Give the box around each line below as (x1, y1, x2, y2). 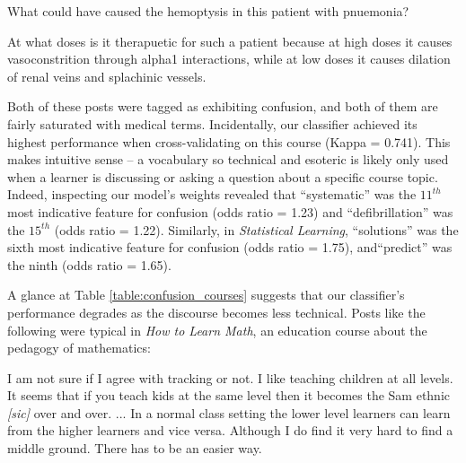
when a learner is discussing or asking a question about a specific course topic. (7, 167, 438, 186)
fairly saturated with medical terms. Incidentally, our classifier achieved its (7, 114, 418, 133)
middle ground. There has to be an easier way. (7, 439, 262, 458)
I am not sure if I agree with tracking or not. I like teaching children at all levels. (7, 368, 453, 387)
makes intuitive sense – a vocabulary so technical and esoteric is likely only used (7, 150, 449, 169)
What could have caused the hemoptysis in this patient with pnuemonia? (7, 2, 409, 20)
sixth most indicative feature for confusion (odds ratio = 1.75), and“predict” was (7, 238, 453, 257)
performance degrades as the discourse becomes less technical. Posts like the (7, 302, 426, 321)
